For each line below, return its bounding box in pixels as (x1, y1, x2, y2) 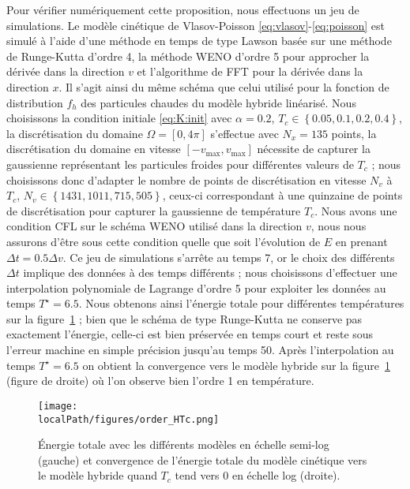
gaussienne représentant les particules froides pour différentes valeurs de (6, 155, 354, 172)
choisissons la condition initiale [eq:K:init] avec (6, 110, 232, 126)
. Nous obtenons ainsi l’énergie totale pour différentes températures (78, 295, 404, 312)
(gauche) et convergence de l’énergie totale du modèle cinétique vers (38, 451, 367, 468)
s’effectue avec (210, 125, 279, 141)
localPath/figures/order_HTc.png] (38, 413, 220, 425)
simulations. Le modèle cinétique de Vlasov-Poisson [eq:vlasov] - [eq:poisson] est (6, 17, 386, 33)
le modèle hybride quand (38, 467, 157, 483)
